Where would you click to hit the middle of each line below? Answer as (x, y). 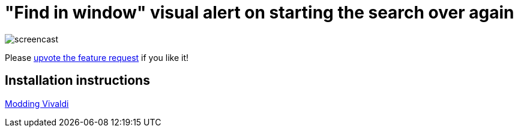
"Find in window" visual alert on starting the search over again (260, 13)
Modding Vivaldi (37, 103)
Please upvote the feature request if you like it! (97, 57)
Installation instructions (77, 81)
